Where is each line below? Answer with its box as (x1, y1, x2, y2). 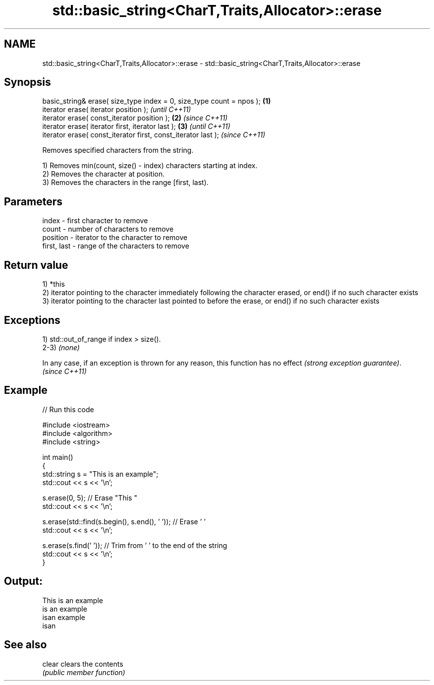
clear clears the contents (42, 659, 123, 668)
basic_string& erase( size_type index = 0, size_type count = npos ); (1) (42, 97, 271, 106)
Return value (4, 258, 68, 271)
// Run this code (42, 405, 94, 414)
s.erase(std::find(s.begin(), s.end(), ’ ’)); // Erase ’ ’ (42, 517, 206, 526)
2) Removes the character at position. (42, 170, 165, 179)
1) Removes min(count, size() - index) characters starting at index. (42, 161, 258, 170)
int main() (42, 452, 73, 461)
